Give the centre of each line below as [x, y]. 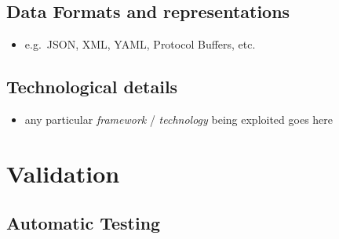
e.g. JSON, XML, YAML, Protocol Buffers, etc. [140, 44]
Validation [63, 173]
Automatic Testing [84, 223]
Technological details [92, 87]
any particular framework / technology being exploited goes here [179, 119]
